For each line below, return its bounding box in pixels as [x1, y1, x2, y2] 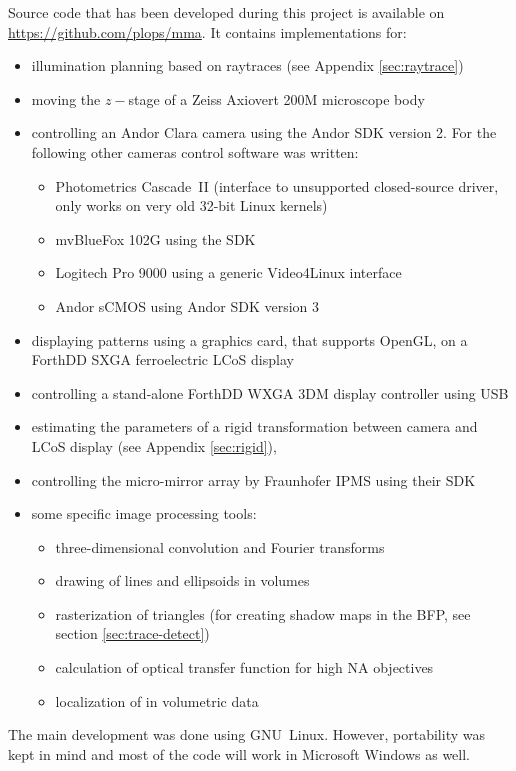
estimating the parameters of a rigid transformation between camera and [31, 416, 478, 437]
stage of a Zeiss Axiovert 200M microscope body [128, 88, 425, 109]
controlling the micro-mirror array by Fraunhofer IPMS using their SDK [31, 469, 476, 490]
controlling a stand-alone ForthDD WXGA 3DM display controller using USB [31, 382, 509, 403]
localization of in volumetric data [55, 690, 259, 711]
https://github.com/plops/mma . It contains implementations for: [8, 21, 407, 42]
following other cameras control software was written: [31, 141, 359, 162]
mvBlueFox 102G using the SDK [55, 228, 256, 249]
